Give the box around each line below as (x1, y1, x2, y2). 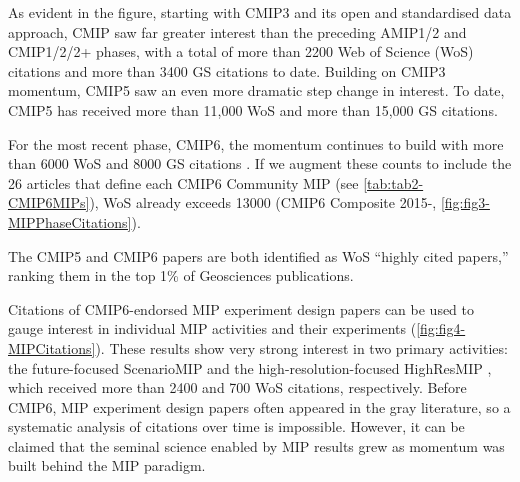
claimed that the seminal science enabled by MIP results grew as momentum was (8, 435, 505, 456)
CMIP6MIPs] (8, 192, 90, 213)
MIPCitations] (8, 337, 96, 358)
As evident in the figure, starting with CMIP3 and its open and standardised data (8, 2, 512, 22)
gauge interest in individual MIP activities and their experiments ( (8, 318, 417, 339)
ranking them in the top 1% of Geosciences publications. (8, 265, 354, 286)
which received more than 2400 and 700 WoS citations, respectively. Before (8, 377, 467, 398)
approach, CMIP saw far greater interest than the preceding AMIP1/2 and (8, 21, 467, 42)
